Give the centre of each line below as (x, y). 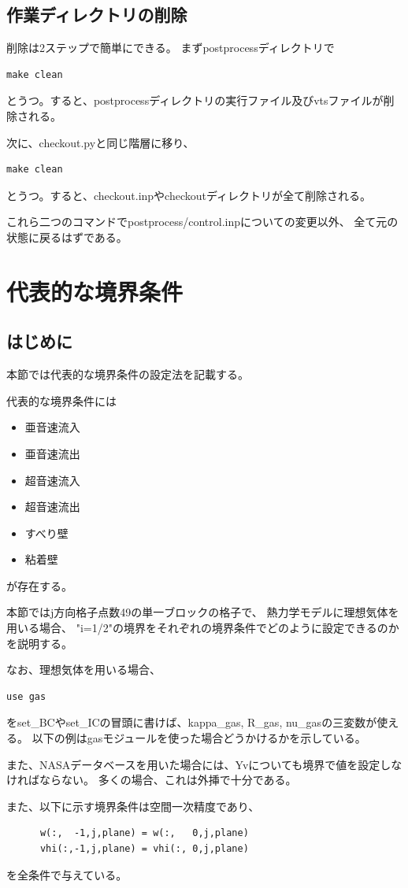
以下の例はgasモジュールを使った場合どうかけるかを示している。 (199, 738)
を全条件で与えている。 (67, 874)
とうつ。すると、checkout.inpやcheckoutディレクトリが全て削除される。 (189, 195)
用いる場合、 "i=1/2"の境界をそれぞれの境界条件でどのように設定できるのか (203, 628)
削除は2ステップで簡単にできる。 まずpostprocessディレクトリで (171, 48)
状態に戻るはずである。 (67, 237)
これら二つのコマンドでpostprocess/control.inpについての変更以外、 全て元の (202, 222)
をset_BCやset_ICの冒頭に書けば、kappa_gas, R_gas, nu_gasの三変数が (192, 722)
